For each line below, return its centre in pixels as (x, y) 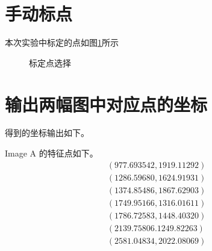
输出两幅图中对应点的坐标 (106, 104)
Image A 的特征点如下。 (51, 153)
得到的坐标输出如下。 (47, 133)
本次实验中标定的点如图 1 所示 (62, 42)
